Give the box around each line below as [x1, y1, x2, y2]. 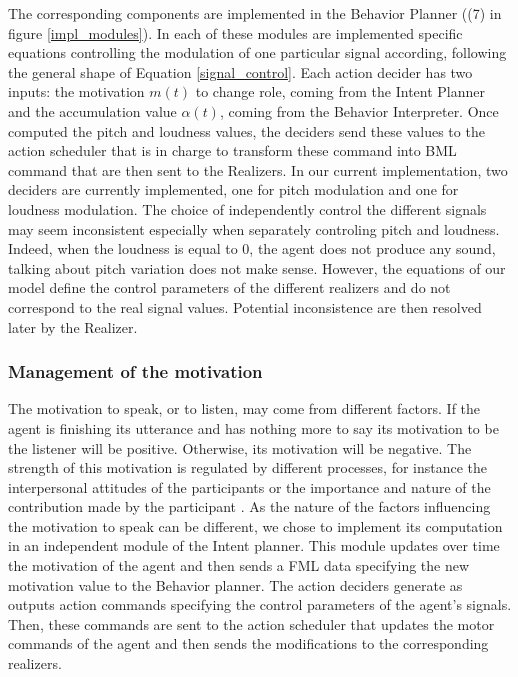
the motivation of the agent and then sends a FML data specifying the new [8, 555, 470, 576]
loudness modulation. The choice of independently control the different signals [8, 198, 487, 219]
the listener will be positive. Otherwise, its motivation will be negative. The [8, 437, 472, 458]
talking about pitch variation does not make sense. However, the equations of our [8, 257, 506, 278]
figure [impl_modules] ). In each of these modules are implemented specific [8, 22, 463, 43]
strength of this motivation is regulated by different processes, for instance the [8, 457, 488, 478]
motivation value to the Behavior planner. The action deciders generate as [8, 574, 463, 595]
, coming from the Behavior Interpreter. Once [219, 100, 499, 121]
